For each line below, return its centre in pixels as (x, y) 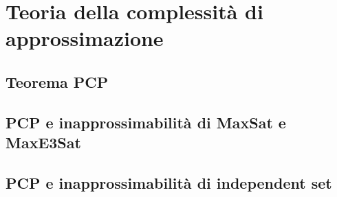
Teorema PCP (57, 81)
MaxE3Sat (43, 142)
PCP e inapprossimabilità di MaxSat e (146, 122)
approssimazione (85, 38)
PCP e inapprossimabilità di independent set (169, 182)
